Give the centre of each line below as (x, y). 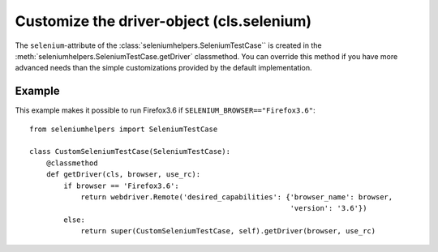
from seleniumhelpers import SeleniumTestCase (124, 129)
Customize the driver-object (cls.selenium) (163, 21)
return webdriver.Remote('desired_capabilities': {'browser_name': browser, (237, 197)
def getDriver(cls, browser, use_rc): (123, 175)
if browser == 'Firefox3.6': (122, 186)
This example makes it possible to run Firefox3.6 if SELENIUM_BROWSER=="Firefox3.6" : (165, 110)
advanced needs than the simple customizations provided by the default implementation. (163, 68)
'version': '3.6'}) (328, 208)
